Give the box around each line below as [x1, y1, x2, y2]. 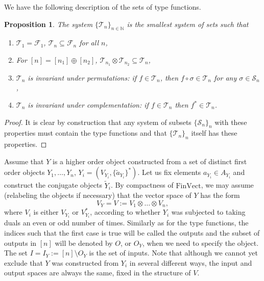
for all [79, 37, 99, 48]
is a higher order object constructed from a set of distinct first [53, 156, 247, 166]
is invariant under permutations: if [28, 72, 137, 83]
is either [33, 207, 59, 217]
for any [214, 72, 237, 83]
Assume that [4, 156, 44, 166]
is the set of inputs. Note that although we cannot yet [89, 247, 258, 258]
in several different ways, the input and [129, 257, 252, 268]
